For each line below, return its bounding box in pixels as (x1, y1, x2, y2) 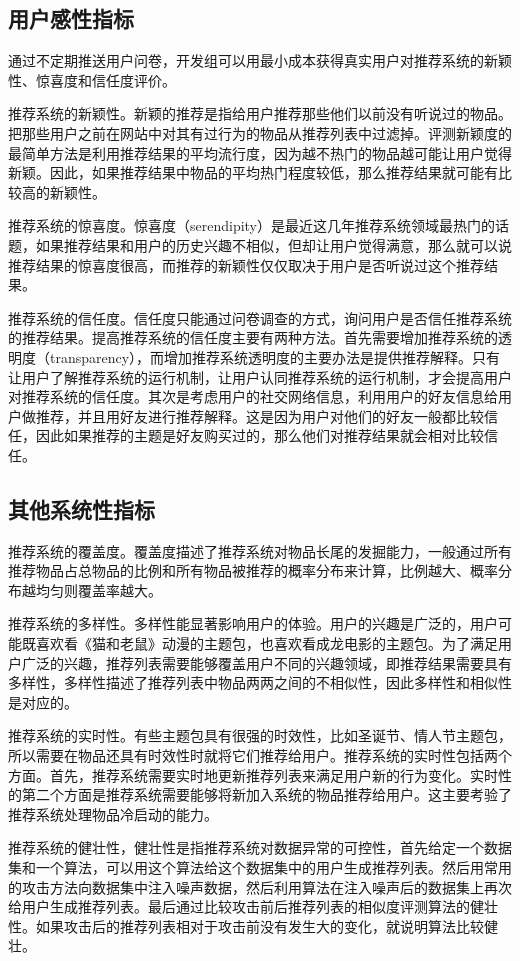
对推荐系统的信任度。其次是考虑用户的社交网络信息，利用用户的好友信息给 (8, 386, 498, 407)
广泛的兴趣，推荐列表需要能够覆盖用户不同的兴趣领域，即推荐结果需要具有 (21, 652, 512, 673)
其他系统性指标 (8, 493, 155, 524)
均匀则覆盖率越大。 (35, 579, 162, 600)
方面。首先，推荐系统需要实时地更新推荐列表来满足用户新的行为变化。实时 (8, 764, 498, 785)
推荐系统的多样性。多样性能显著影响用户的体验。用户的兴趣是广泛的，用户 (8, 613, 498, 634)
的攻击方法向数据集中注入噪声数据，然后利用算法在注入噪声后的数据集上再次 (8, 876, 512, 897)
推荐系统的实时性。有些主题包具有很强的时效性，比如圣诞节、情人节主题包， (8, 725, 512, 746)
